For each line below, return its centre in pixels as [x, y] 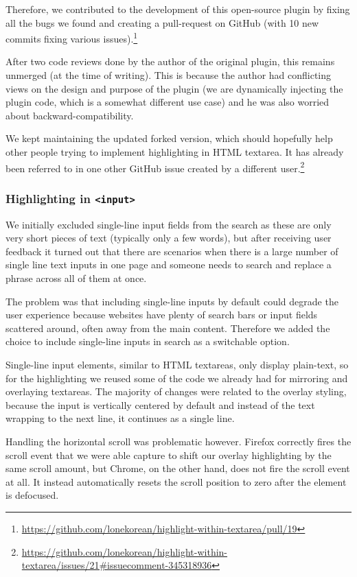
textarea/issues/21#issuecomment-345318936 [117, 565]
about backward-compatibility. [70, 115]
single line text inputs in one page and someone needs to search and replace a [169, 264]
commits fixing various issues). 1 [72, 37]
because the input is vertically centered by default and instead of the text [160, 404]
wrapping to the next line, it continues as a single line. [120, 418]
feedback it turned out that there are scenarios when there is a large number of [172, 251]
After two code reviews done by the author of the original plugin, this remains [170, 61]
